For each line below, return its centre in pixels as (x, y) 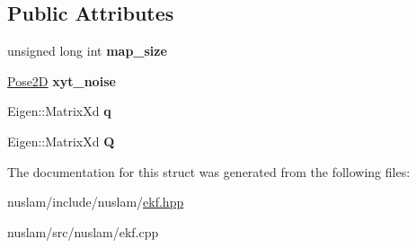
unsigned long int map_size (87, 51)
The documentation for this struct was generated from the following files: (209, 171)
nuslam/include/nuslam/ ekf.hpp (96, 202)
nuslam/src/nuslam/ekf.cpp (83, 231)
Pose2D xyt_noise (62, 80)
